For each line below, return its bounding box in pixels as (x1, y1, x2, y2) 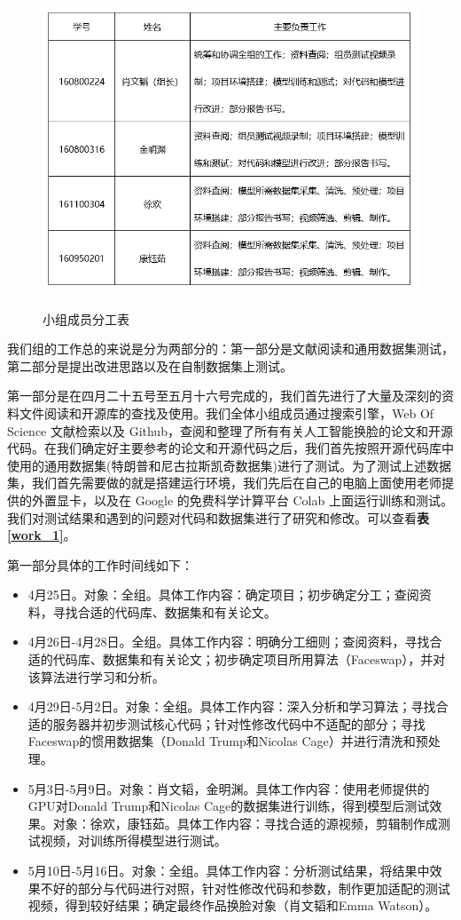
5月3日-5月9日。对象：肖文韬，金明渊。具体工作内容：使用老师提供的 (27, 779, 430, 797)
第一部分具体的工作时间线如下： (7, 555, 193, 574)
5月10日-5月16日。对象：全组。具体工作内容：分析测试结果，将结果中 (27, 861, 430, 880)
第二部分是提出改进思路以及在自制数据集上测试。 (7, 356, 293, 375)
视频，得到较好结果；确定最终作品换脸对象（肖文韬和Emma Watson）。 (27, 896, 438, 915)
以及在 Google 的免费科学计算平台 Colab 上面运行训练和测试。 (93, 490, 453, 509)
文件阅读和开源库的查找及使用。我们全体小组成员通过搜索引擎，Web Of (19, 403, 434, 422)
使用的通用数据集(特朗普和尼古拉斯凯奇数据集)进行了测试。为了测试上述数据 (7, 456, 451, 474)
